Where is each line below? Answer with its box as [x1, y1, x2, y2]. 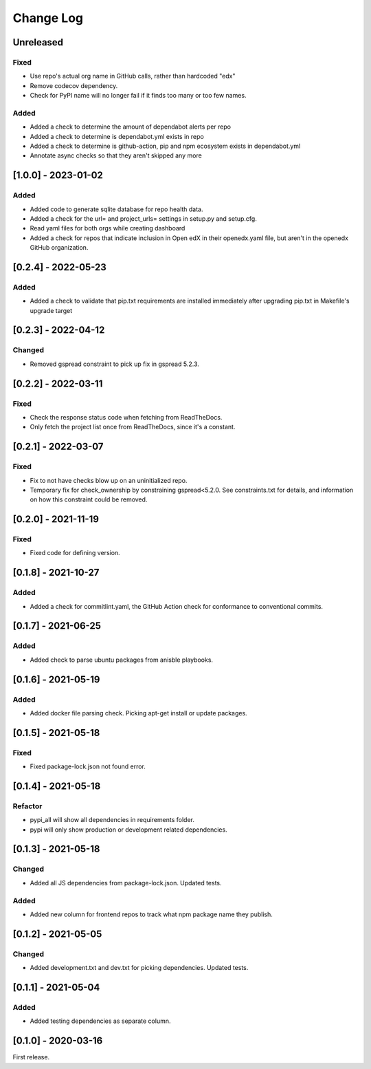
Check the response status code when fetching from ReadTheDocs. [30, 413, 223, 421]
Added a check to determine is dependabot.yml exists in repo [30, 132, 204, 140]
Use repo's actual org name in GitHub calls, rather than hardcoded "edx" [30, 72, 236, 80]
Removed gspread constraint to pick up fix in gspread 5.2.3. [30, 360, 199, 368]
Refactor [12, 801, 43, 811]
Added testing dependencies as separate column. [30, 1017, 171, 1025]
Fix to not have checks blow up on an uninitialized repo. [30, 476, 188, 484]
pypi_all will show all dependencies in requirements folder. [30, 816, 195, 824]
